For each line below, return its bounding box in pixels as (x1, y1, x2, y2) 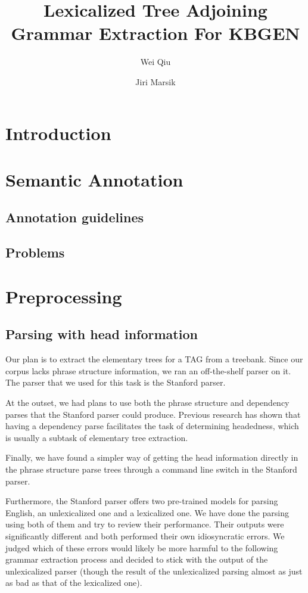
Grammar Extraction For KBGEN (11, 21, 300, 45)
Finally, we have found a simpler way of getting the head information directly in (5, 451, 298, 464)
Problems (5, 243, 65, 262)
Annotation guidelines (5, 208, 144, 226)
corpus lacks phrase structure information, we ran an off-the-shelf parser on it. (5, 364, 291, 377)
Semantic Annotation (5, 167, 183, 191)
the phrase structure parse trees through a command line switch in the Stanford (5, 462, 297, 475)
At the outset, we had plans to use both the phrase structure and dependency (5, 396, 290, 408)
